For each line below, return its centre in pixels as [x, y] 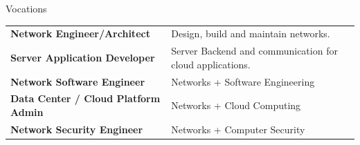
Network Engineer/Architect [80, 33]
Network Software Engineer [78, 81]
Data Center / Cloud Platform [85, 98]
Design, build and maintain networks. [251, 33]
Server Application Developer [83, 57]
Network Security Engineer [77, 129]
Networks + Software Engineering [243, 81]
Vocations [26, 8]
